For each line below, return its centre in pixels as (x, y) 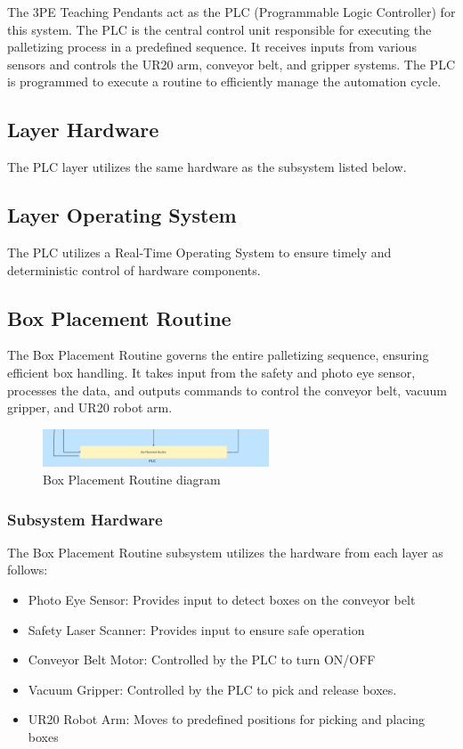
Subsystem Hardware (85, 519)
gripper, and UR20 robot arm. (90, 407)
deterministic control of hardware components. (134, 269)
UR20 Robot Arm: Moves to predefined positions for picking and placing (227, 719)
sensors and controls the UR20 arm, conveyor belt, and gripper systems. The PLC (231, 64)
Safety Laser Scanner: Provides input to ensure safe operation (196, 629)
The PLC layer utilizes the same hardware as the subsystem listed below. (207, 167)
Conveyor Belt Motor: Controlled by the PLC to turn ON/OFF (202, 659)
